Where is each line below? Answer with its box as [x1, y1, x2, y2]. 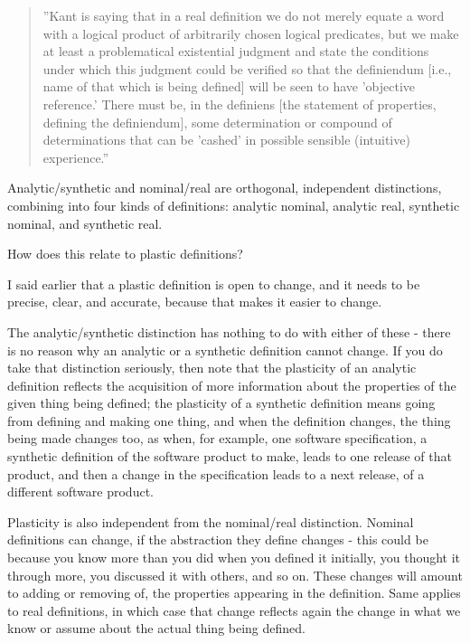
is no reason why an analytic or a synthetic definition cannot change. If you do [7, 340, 443, 359]
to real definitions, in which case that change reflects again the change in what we [7, 600, 461, 619]
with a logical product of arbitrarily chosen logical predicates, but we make [42, 24, 459, 43]
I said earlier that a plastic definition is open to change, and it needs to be [7, 274, 420, 293]
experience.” [42, 147, 109, 166]
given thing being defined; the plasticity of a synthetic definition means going [7, 393, 436, 412]
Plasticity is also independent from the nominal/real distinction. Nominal [7, 512, 414, 531]
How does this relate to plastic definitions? [7, 244, 243, 263]
